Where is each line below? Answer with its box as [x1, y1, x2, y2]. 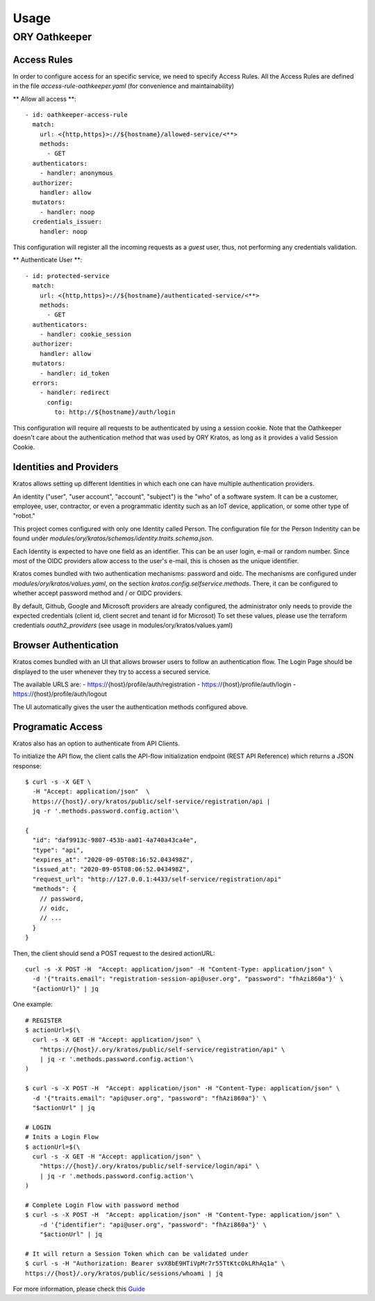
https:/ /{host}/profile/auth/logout [12, 690, 107, 698]
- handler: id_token [39, 369, 110, 377]
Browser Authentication [12, 640, 119, 652]
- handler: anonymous [39, 169, 114, 177]
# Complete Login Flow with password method [25, 1201, 180, 1209]
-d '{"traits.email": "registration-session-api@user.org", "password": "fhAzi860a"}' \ [32, 975, 344, 983]
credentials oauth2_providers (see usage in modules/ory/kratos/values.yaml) [12, 621, 233, 629]
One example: [12, 1000, 53, 1008]
